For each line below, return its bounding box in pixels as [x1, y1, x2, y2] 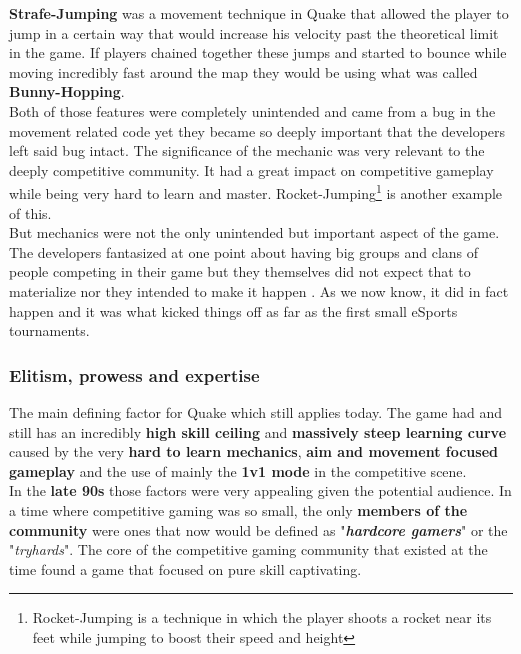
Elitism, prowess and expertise [9, 362, 260, 387]
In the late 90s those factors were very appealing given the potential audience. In [9, 480, 512, 501]
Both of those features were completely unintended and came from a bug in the [9, 100, 496, 121]
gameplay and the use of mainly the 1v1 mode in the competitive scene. [9, 460, 467, 481]
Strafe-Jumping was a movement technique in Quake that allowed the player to [9, 3, 509, 23]
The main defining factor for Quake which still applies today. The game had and [9, 401, 502, 422]
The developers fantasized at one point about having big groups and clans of [9, 241, 479, 262]
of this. [9, 202, 52, 223]
